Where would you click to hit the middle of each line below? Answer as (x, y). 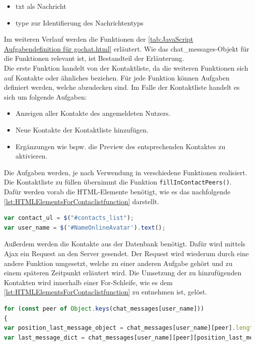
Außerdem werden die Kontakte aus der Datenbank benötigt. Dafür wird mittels (125, 244)
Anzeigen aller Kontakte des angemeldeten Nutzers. (93, 113)
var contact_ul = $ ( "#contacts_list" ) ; (69, 218)
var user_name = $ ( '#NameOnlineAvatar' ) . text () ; (85, 227)
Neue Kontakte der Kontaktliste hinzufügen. (82, 129)
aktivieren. (31, 156)
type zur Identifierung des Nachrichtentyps (79, 22)
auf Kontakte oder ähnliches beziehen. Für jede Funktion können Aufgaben (117, 77)
